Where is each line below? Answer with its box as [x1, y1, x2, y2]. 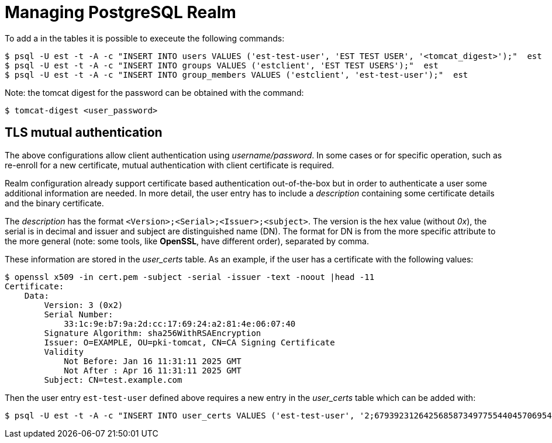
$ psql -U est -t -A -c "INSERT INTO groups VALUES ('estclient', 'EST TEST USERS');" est [5, 60, 439, 70]
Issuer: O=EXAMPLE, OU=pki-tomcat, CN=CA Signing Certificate [44, 337, 335, 347]
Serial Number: [44, 309, 113, 319]
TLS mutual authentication [5, 125, 163, 140]
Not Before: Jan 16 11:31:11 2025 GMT [64, 356, 241, 366]
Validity [44, 347, 84, 357]
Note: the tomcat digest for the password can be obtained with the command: [5, 87, 304, 98]
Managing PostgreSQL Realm [5, 2, 236, 22]
